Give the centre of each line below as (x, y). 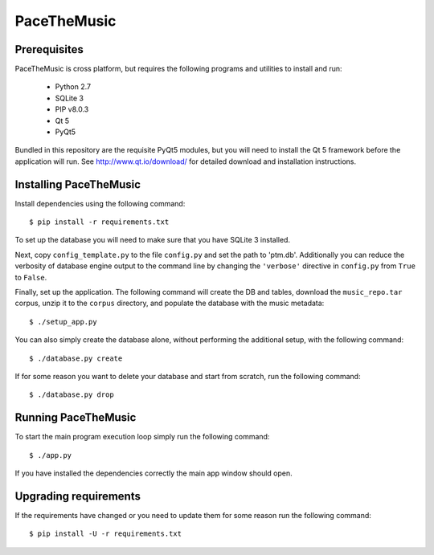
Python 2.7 (73, 87)
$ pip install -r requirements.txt (99, 222)
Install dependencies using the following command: (100, 203)
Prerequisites (49, 49)
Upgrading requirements (78, 496)
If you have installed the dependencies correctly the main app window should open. (154, 473)
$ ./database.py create (76, 358)
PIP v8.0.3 (72, 109)
